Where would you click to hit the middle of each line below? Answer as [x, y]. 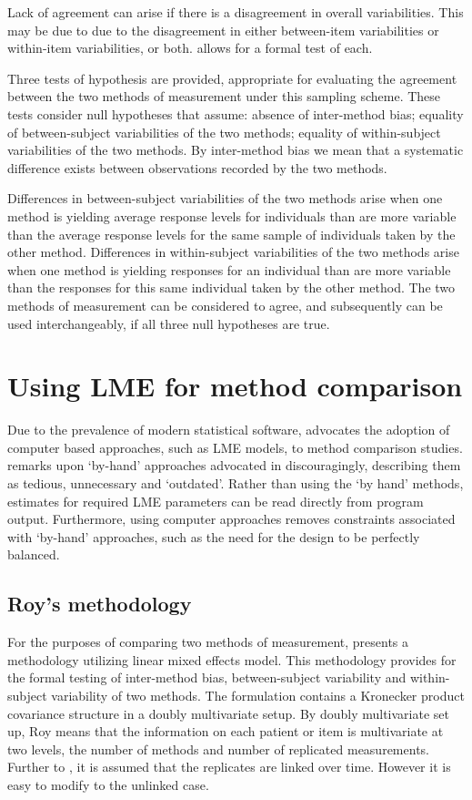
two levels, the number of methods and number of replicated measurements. [218, 749]
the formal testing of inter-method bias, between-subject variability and [207, 677]
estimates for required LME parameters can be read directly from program [216, 501]
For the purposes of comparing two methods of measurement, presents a [208, 642]
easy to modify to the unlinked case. [108, 784]
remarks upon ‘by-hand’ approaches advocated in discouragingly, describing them [234, 465]
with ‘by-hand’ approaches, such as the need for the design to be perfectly [214, 536]
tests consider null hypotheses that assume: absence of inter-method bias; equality [236, 113]
